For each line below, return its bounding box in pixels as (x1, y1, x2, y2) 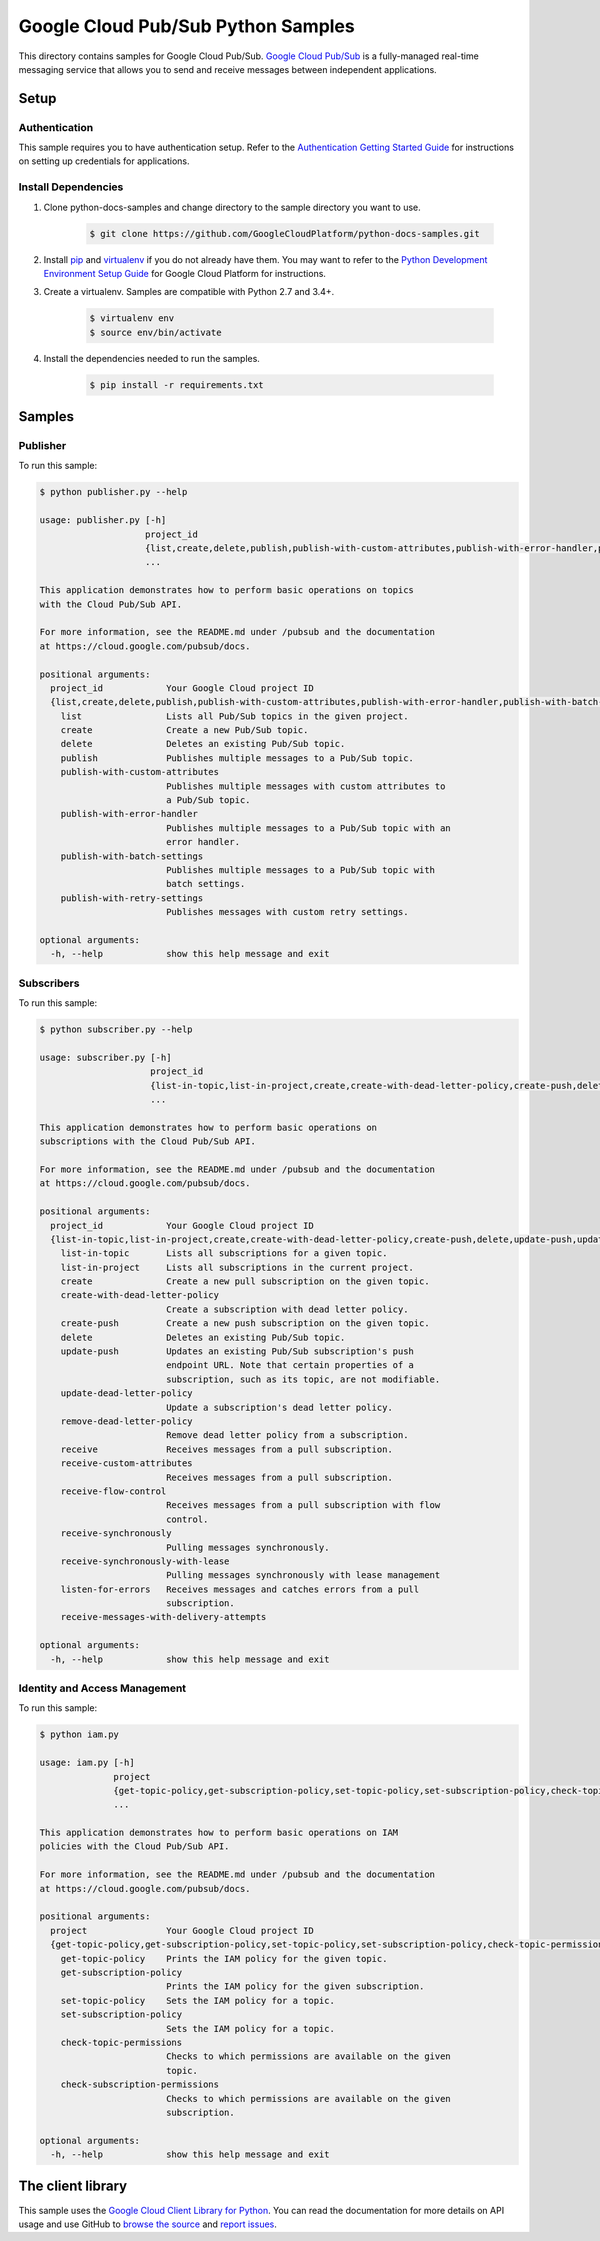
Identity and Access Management (18, 1681, 187, 1695)
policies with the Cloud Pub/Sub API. (39, 1841, 230, 1852)
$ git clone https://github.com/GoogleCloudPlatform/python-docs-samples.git (89, 228, 480, 239)
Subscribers (18, 976, 80, 990)
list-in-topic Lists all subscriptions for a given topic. (60, 1248, 388, 1259)
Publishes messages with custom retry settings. (165, 906, 409, 918)
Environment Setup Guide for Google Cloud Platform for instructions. (43, 267, 327, 279)
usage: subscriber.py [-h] (39, 1051, 172, 1063)
